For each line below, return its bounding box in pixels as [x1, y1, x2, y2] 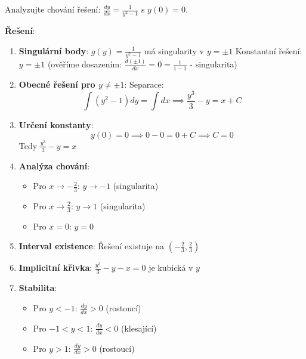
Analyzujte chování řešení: [5, 3, 101, 15]
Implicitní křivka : [18, 261, 92, 274]
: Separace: [124, 78, 164, 91]
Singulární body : [18, 44, 89, 57]
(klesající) [120, 321, 157, 334]
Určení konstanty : [18, 119, 94, 131]
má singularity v [144, 44, 205, 57]
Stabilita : [18, 281, 57, 294]
